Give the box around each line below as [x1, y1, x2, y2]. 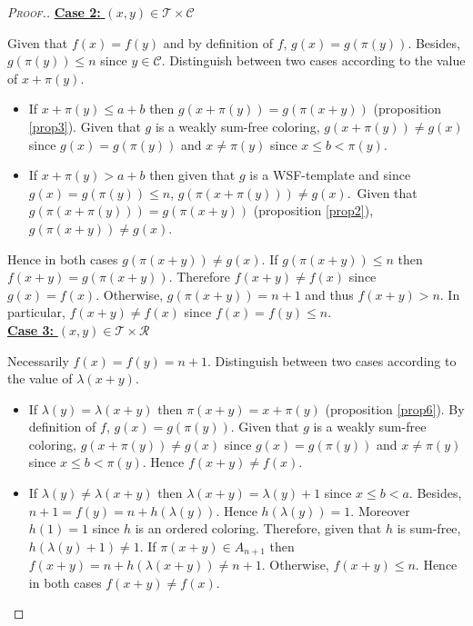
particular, [7, 303, 65, 322]
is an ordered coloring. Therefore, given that [135, 519, 382, 538]
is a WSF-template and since [249, 165, 411, 184]
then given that [149, 165, 236, 184]
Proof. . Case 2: [7, 3, 101, 21]
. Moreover [350, 501, 410, 520]
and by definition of [163, 33, 273, 52]
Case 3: [7, 320, 55, 339]
